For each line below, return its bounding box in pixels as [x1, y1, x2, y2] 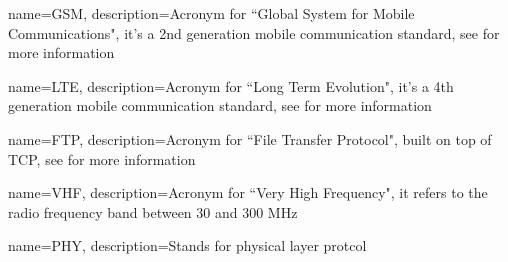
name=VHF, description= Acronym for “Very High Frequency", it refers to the [8, 182, 488, 203]
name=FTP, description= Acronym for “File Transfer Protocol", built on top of [8, 128, 492, 149]
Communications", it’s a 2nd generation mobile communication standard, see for [8, 22, 500, 43]
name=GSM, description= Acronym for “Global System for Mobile [8, 3, 415, 23]
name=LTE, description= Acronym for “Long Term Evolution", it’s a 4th [8, 75, 454, 96]
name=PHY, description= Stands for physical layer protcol [8, 235, 367, 256]
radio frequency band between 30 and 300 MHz [8, 201, 298, 222]
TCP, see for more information [8, 148, 196, 169]
